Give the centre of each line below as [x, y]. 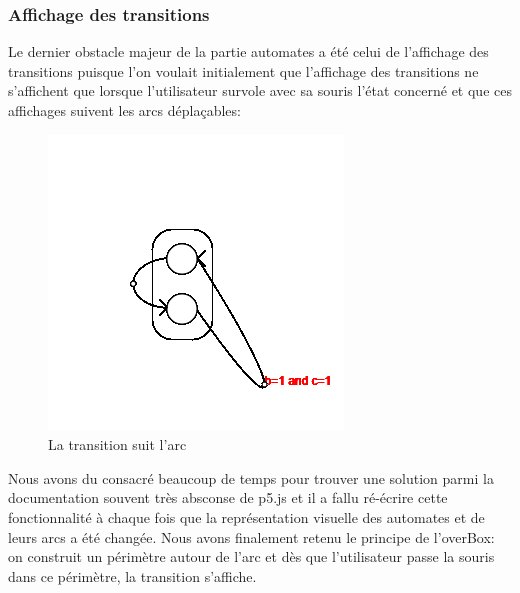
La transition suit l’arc [117, 444]
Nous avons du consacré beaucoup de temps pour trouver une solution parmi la [251, 477]
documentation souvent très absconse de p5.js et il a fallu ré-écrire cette [228, 497]
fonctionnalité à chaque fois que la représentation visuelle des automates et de [246, 516]
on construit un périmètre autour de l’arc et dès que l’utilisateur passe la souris [251, 556]
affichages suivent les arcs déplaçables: [124, 110]
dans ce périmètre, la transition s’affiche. [132, 575]
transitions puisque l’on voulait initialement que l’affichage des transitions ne [243, 70]
